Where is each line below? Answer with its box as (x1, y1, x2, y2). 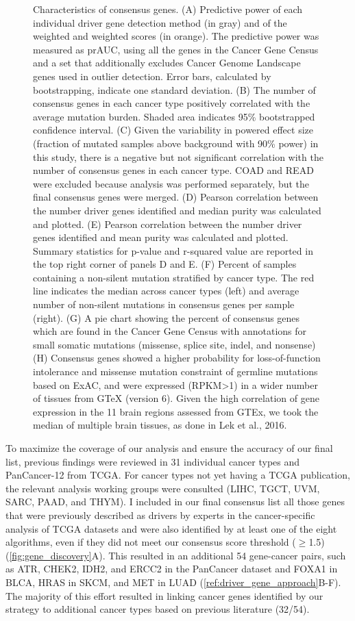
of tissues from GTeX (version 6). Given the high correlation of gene (33, 391, 319, 405)
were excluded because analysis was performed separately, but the (33, 176, 310, 190)
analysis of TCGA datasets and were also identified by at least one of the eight (5, 521, 337, 535)
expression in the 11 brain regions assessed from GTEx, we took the (33, 404, 319, 418)
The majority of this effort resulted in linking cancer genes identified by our (5, 588, 323, 603)
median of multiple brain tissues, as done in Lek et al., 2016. (33, 418, 287, 432)
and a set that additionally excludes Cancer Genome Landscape (33, 55, 301, 70)
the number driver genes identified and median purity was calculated (33, 203, 321, 217)
